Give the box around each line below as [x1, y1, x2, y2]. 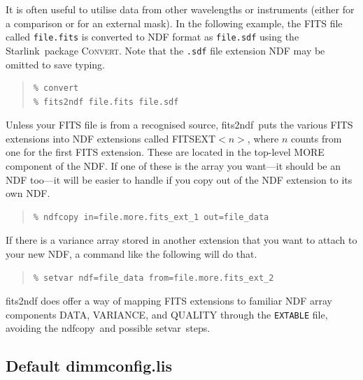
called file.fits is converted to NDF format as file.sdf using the [6, 29, 299, 44]
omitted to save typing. [6, 57, 106, 71]
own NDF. [6, 186, 50, 200]
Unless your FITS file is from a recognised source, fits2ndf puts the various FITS [6, 117, 353, 132]
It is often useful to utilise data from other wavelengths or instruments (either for [6, 2, 355, 16]
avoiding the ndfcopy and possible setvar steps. [6, 321, 211, 335]
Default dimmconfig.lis [6, 355, 172, 377]
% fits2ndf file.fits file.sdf [33, 96, 179, 107]
